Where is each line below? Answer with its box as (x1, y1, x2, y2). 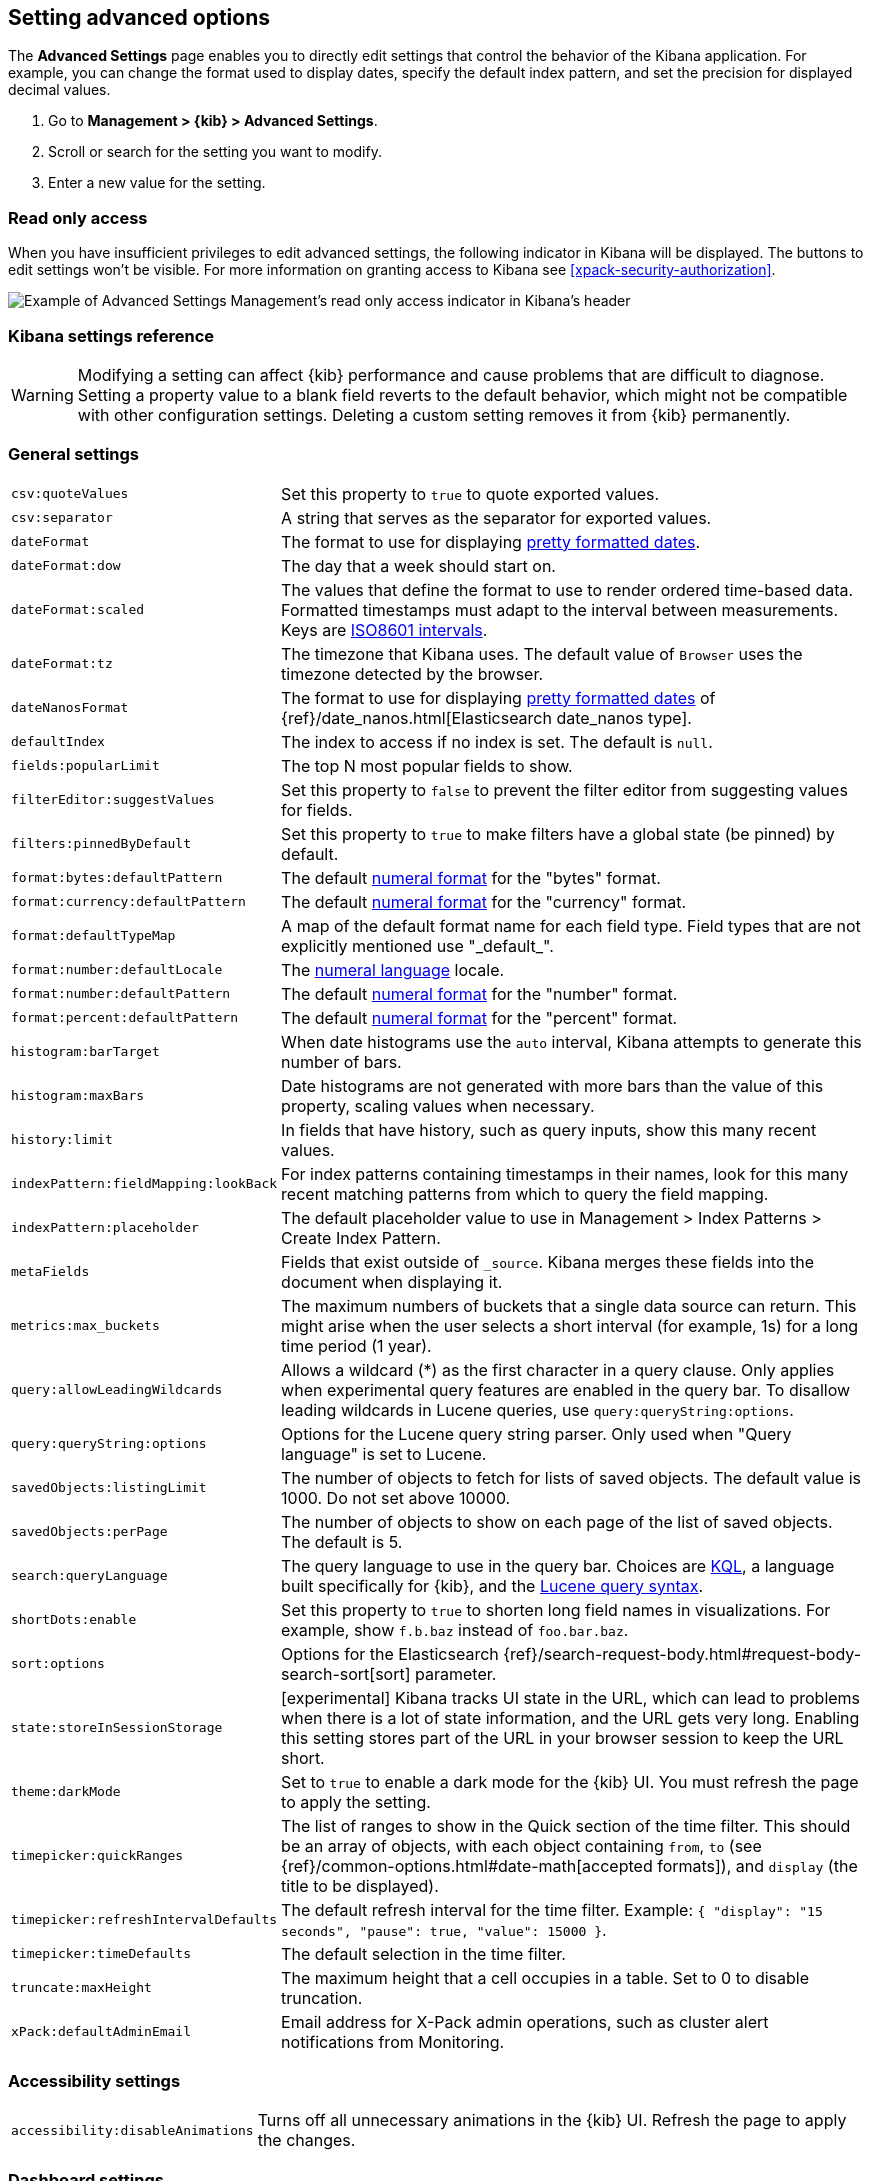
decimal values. (8, 81, 111, 99)
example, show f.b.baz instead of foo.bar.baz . (281, 1619, 629, 1640)
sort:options (11, 1656, 105, 1672)
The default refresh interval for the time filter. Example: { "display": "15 (281, 1899, 823, 1920)
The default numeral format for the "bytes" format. (281, 867, 661, 888)
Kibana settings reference (8, 325, 215, 346)
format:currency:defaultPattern (11, 894, 246, 910)
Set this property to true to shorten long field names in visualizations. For (281, 1599, 831, 1620)
